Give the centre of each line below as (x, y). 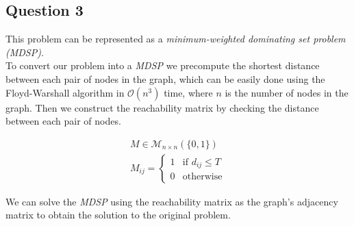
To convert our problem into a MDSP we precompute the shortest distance (163, 65)
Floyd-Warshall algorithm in (65, 92)
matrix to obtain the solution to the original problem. (118, 215)
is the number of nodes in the (287, 92)
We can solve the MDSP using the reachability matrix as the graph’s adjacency (172, 201)
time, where (188, 92)
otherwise (202, 177)
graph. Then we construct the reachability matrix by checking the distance (162, 107)
